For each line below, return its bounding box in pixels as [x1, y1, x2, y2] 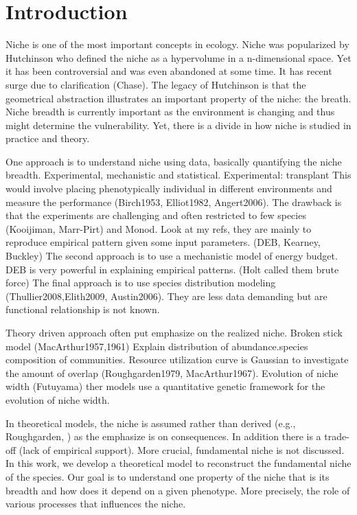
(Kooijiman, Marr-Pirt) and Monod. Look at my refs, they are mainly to [5, 221, 312, 236]
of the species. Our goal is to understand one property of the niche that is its [5, 469, 330, 483]
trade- [324, 429, 349, 444]
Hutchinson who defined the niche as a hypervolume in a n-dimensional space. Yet [5, 50, 352, 65]
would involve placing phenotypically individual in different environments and [5, 181, 332, 196]
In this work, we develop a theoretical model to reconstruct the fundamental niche [5, 456, 352, 470]
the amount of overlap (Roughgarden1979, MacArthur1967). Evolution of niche [5, 365, 338, 380]
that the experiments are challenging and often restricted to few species [5, 208, 306, 222]
